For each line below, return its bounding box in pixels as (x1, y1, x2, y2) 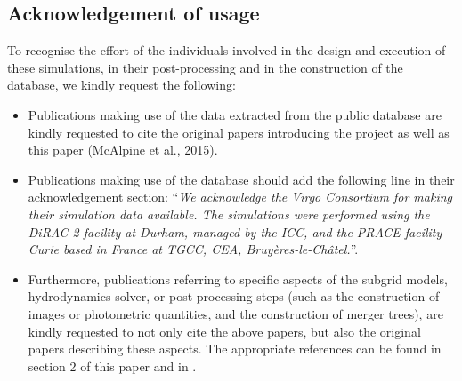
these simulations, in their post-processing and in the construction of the (7, 58, 403, 76)
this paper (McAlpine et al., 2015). (28, 140, 218, 159)
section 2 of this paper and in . (28, 356, 197, 375)
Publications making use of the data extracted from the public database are (28, 105, 442, 123)
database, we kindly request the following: (7, 75, 236, 94)
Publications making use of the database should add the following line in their (28, 170, 455, 188)
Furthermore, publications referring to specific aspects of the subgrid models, (28, 269, 448, 288)
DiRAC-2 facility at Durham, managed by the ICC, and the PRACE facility (28, 222, 442, 241)
